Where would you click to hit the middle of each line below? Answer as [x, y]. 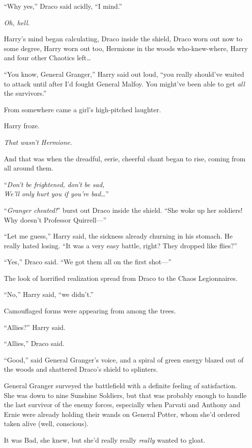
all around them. [29, 168]
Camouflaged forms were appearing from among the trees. [90, 311]
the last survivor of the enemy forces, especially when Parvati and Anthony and [122, 405]
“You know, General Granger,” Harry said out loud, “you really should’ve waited [124, 74]
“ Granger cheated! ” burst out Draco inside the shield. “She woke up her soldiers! [123, 210]
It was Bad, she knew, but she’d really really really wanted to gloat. [105, 440]
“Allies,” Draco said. [34, 343]
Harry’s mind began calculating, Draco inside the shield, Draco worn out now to [123, 39]
